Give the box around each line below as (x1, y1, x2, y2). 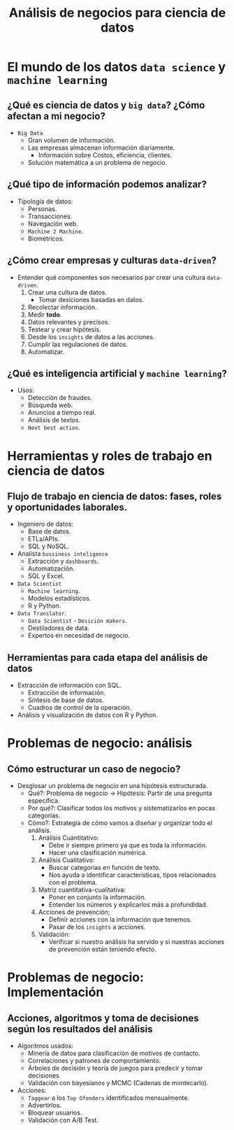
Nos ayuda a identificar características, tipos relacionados (48, 871, 217, 879)
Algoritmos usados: (17, 1042, 74, 1050)
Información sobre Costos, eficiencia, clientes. (38, 151, 173, 159)
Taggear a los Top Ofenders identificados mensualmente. (27, 1094, 190, 1102)
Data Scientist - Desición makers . (27, 617, 127, 625)
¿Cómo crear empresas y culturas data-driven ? (7, 255, 217, 266)
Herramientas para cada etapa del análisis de (7, 652, 208, 664)
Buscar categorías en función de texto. (48, 864, 161, 872)
